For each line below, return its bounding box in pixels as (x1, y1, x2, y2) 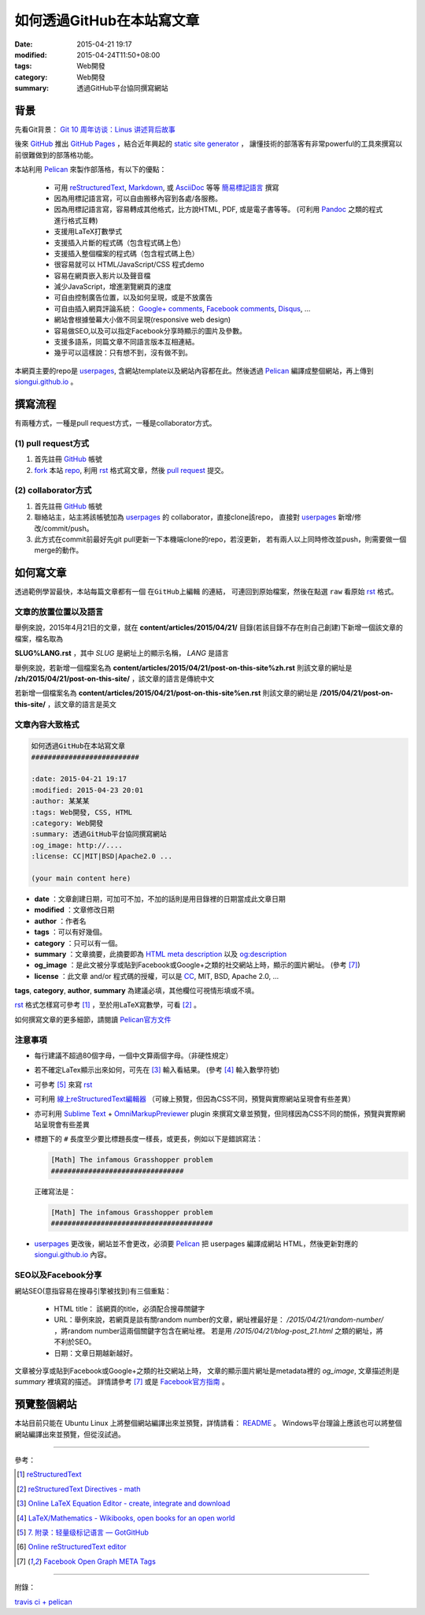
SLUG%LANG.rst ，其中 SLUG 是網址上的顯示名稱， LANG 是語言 (14, 649, 229, 658)
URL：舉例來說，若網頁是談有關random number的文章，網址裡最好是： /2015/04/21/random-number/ (54, 1315, 384, 1324)
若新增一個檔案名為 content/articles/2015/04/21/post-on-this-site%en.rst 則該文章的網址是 (14, 688, 318, 698)
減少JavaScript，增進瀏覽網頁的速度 (54, 282, 172, 292)
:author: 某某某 (31, 797, 90, 806)
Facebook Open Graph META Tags (43, 1557, 157, 1566)
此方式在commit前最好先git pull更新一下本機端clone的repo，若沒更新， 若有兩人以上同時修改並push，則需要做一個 (34, 534, 407, 544)
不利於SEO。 (54, 1337, 96, 1347)
